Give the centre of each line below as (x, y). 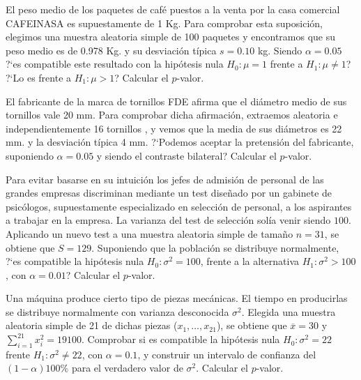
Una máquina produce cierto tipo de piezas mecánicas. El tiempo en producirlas (177, 298)
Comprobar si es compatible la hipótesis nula (184, 339)
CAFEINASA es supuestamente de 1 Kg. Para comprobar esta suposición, (164, 23)
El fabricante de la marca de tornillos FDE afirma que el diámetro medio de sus (176, 101)
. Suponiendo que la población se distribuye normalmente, (215, 247)
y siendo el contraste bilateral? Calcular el (186, 155)
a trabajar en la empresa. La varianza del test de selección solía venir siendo (168, 220)
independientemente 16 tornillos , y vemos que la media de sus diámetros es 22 (174, 128)
